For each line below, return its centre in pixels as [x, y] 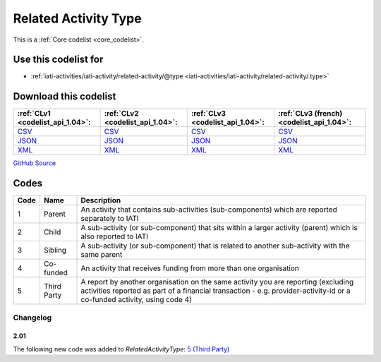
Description [101, 200]
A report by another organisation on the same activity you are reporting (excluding [217, 282]
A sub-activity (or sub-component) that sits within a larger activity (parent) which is [219, 228]
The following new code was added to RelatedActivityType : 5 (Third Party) [121, 349]
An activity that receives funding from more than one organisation [190, 268]
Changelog [32, 318]
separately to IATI [110, 219]
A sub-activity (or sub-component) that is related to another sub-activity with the [215, 246]
